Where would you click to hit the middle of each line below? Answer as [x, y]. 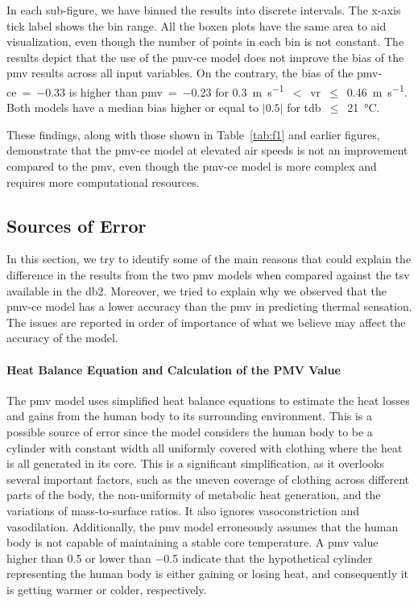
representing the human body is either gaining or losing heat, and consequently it [208, 574]
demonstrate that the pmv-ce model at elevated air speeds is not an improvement [207, 150]
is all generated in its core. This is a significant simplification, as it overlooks [195, 463]
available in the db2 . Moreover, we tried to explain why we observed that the [197, 290]
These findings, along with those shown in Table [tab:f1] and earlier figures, [193, 134]
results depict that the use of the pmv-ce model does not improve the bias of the [205, 57]
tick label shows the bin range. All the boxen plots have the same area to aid [197, 25]
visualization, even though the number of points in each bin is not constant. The [205, 41]
